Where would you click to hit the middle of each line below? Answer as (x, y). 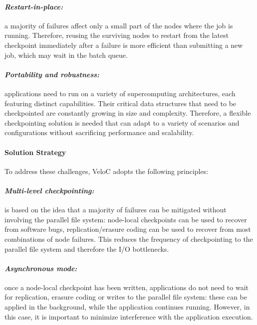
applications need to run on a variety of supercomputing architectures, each (120, 93)
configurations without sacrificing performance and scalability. (99, 132)
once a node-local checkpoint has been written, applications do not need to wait (127, 287)
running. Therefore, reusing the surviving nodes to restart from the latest (117, 35)
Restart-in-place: (34, 6)
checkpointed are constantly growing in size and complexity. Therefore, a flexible (128, 113)
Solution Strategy (35, 152)
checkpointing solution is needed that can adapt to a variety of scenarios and (122, 122)
